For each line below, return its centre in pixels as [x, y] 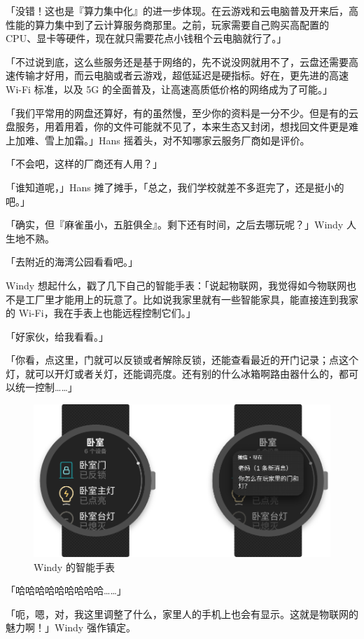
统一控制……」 [46, 387]
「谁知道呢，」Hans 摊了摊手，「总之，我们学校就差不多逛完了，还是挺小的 [175, 187]
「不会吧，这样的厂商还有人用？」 [84, 164]
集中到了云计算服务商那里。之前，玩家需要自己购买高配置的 [191, 24]
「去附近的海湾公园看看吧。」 [72, 262]
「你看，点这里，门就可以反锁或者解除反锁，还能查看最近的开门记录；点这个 [182, 360]
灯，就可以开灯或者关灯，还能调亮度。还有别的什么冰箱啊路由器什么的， [172, 373]
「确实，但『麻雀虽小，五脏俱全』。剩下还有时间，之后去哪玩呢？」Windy [175, 225]
